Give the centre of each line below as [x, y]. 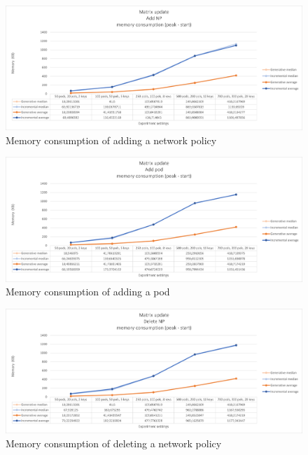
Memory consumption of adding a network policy [111, 140]
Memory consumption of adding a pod [88, 292]
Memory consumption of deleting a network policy [114, 443]
